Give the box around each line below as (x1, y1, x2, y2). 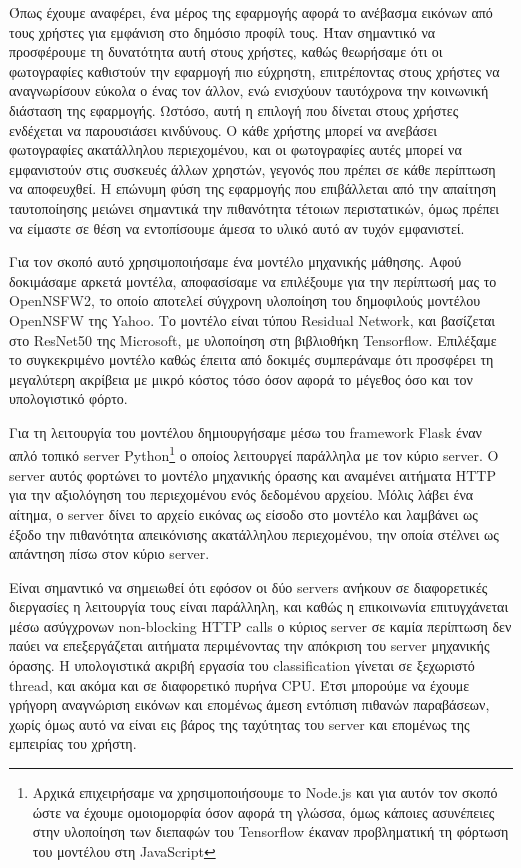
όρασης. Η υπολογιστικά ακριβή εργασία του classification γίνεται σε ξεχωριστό (9, 655, 475, 676)
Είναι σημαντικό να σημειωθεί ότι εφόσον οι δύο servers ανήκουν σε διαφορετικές (9, 576, 488, 597)
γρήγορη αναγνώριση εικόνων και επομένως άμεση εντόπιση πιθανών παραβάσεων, (9, 694, 490, 715)
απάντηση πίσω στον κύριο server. (9, 543, 210, 564)
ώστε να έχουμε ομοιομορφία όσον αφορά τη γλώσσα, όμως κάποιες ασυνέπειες (32, 801, 495, 822)
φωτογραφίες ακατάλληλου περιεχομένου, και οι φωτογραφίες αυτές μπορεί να (9, 139, 462, 160)
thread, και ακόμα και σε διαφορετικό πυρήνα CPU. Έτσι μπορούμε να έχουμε (9, 674, 470, 695)
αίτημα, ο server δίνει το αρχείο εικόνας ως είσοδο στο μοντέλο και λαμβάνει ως (9, 503, 478, 524)
